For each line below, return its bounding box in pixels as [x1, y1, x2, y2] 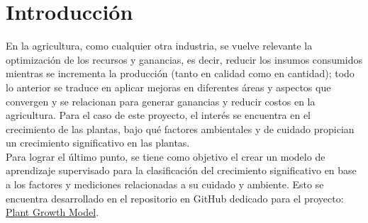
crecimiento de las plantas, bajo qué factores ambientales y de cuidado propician [6, 121, 355, 136]
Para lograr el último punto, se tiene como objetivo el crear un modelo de [6, 149, 325, 164]
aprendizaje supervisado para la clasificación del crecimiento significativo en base [6, 163, 357, 178]
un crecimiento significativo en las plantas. [6, 135, 190, 150]
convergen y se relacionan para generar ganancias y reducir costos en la [6, 93, 316, 108]
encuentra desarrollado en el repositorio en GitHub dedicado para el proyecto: [6, 190, 344, 205]
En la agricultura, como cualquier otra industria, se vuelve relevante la [6, 38, 313, 53]
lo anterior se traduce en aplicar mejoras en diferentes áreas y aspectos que [6, 79, 331, 94]
